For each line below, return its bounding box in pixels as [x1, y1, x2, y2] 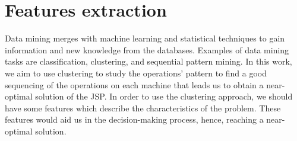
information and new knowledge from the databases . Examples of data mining [5, 43, 289, 56]
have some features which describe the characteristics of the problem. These [5, 101, 281, 114]
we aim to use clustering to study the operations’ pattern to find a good [5, 66, 267, 79]
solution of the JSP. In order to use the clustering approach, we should [35, 90, 293, 102]
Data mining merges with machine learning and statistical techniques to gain [5, 32, 285, 44]
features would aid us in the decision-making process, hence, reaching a [5, 113, 264, 126]
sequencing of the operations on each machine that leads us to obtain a [5, 78, 264, 91]
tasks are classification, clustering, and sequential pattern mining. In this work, [5, 55, 292, 68]
